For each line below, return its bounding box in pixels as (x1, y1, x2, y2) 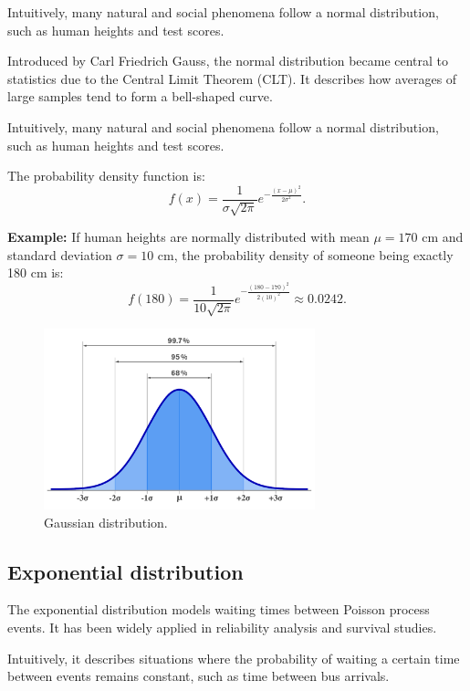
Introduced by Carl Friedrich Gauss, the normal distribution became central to (7, 51, 449, 70)
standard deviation (7, 245, 112, 264)
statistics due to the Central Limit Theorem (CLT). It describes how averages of (7, 68, 457, 88)
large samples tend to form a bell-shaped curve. (7, 87, 273, 106)
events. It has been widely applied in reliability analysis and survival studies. (7, 618, 437, 637)
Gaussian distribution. (44, 512, 168, 531)
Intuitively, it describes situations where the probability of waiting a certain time (7, 648, 460, 667)
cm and (422, 227, 464, 246)
